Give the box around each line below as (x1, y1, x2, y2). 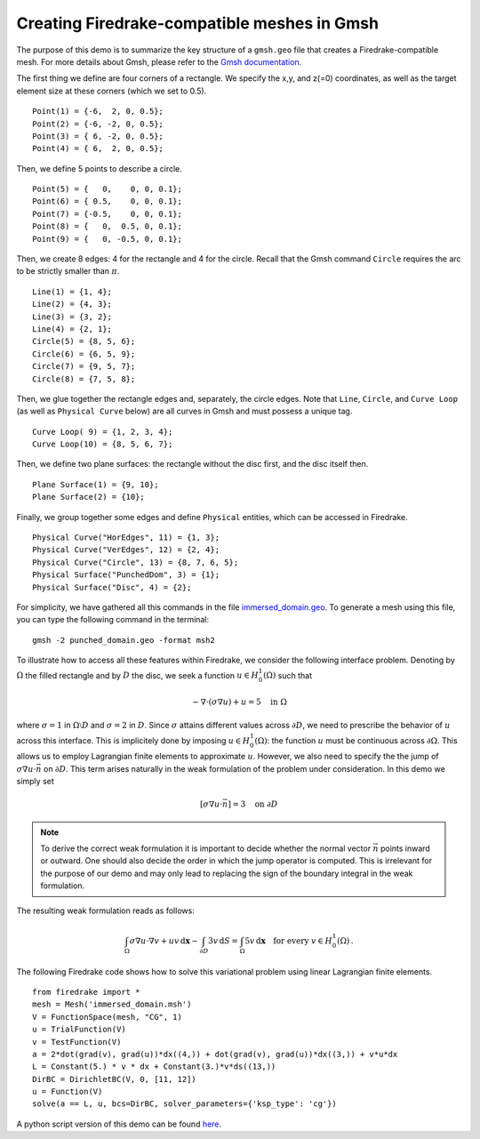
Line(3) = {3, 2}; (32, 311, 113, 322)
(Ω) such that (262, 670, 313, 680)
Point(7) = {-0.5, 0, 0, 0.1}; (32, 209, 182, 219)
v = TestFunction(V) (32, 1037, 122, 1047)
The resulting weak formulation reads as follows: (16, 905, 195, 916)
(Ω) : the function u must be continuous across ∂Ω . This (254, 734, 458, 746)
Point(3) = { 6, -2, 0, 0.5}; (32, 131, 164, 141)
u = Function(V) (32, 1087, 103, 1097)
